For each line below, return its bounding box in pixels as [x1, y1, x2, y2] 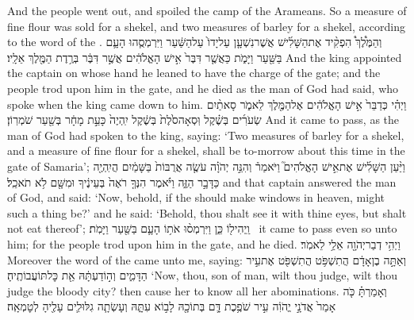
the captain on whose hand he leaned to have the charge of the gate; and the [7, 64, 381, 81]
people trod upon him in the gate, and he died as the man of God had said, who [7, 79, 399, 96]
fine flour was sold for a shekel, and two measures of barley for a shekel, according [7, 17, 405, 34]
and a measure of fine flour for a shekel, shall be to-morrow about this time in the [7, 142, 405, 159]
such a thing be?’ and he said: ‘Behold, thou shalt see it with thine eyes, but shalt [7, 204, 407, 221]
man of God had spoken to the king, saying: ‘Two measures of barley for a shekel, [7, 126, 404, 143]
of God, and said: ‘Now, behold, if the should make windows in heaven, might [7, 189, 385, 206]
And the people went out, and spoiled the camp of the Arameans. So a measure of [7, 2, 407, 18]
